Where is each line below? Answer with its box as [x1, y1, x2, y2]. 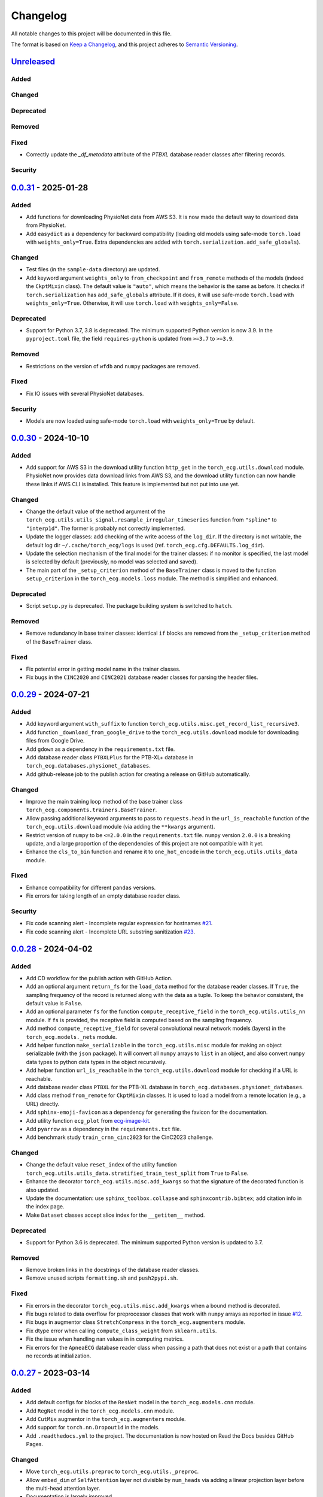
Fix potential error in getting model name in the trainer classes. [26, 665, 181, 672]
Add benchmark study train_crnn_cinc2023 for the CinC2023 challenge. [26, 1134, 214, 1141]
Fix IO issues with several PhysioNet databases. [26, 390, 144, 397]
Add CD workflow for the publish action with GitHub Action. [26, 974, 173, 981]
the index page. [26, 1203, 65, 1210]
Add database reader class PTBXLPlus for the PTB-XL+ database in [26, 754, 194, 761]
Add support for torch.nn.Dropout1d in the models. [26, 1424, 160, 1431]
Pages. [26, 1441, 43, 1448]
